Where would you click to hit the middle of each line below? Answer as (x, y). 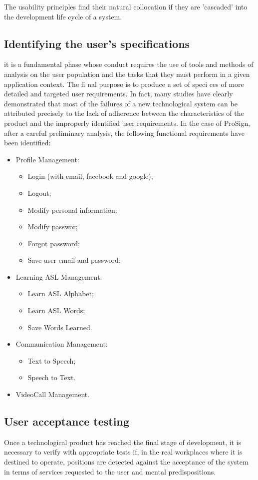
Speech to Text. (52, 377)
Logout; (39, 193)
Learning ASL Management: (59, 276)
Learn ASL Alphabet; (61, 293)
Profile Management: (47, 159)
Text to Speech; (52, 360)
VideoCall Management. (53, 394)
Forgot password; (54, 243)
